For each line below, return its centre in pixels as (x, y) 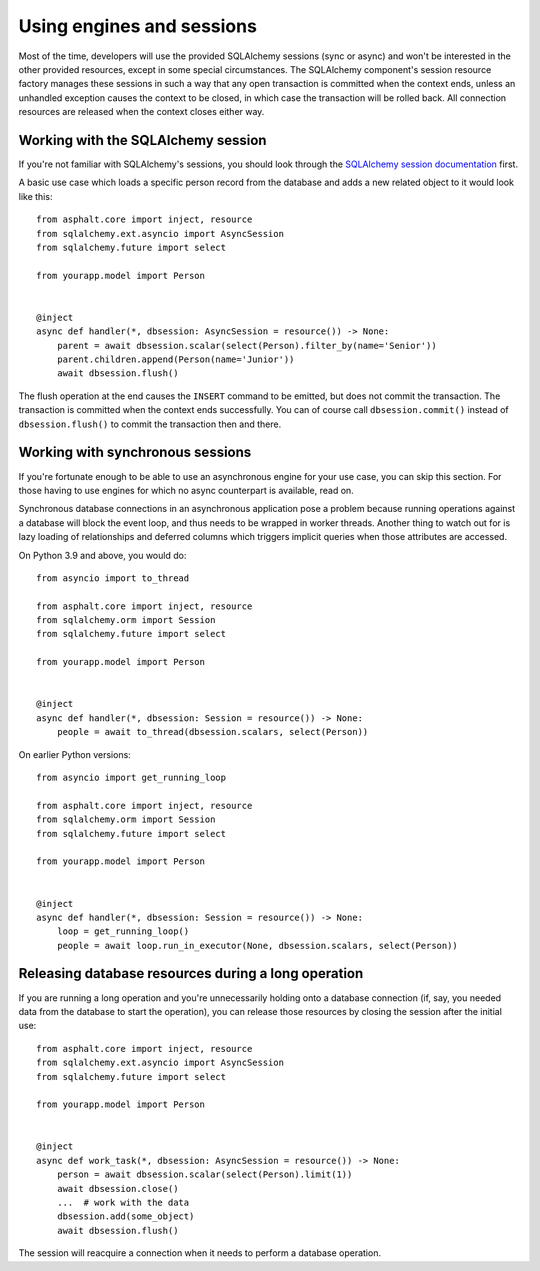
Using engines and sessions (137, 26)
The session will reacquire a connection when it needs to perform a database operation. (200, 1253)
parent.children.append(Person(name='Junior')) (175, 359)
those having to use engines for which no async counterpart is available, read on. (186, 490)
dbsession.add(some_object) (125, 1216)
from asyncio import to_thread (113, 578)
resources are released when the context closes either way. (141, 112)
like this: (35, 196)
